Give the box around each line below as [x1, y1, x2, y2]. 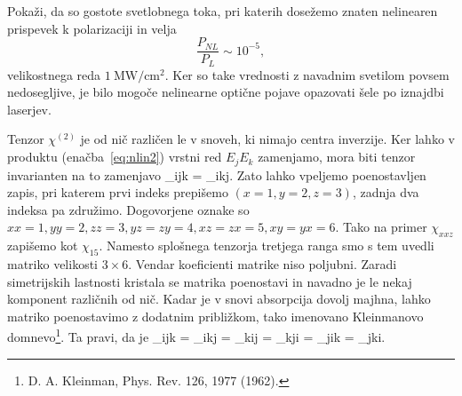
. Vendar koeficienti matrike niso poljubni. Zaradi [128, 254, 397, 273]
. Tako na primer [335, 218, 427, 236]
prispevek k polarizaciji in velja [7, 19, 177, 37]
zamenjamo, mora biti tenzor [258, 147, 416, 166]
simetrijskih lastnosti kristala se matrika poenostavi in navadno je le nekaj [7, 272, 412, 290]
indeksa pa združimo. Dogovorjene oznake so [7, 200, 250, 218]
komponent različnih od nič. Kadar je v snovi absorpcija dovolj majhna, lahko [7, 289, 431, 308]
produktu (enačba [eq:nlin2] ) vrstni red [7, 147, 222, 166]
